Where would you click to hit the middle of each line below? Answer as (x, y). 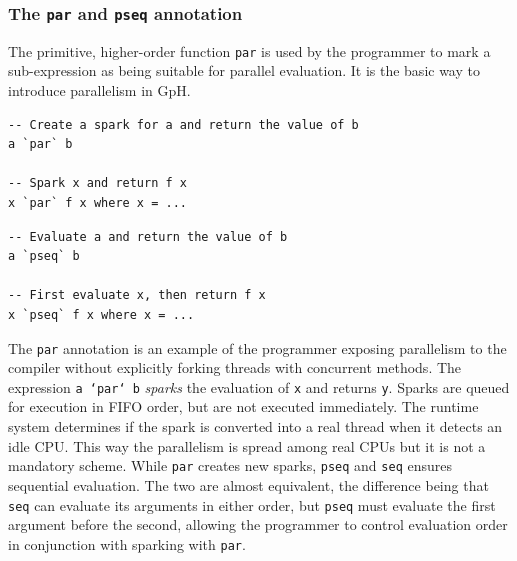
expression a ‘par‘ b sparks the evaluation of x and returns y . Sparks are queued (259, 386)
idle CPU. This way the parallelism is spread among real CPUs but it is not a (247, 445)
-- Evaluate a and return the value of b (148, 236)
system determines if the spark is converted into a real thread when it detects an (255, 426)
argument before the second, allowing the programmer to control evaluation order (258, 524)
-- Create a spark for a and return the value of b (183, 124)
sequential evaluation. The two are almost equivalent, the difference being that (248, 484)
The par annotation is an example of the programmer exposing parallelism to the (257, 347)
